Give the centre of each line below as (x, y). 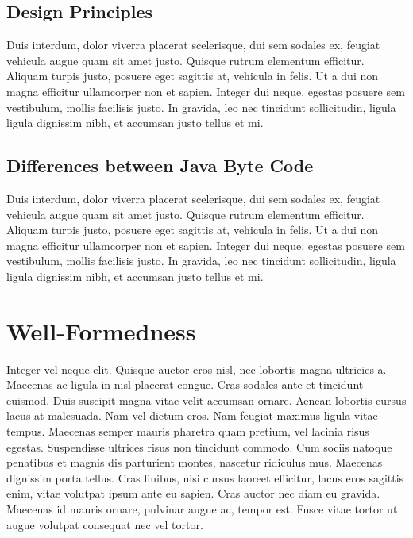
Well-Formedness (101, 330)
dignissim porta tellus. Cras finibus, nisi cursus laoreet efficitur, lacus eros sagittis (205, 477)
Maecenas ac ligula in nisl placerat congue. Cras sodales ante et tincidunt (185, 384)
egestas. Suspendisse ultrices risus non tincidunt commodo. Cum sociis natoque (199, 446)
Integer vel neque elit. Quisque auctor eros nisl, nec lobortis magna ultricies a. (197, 369)
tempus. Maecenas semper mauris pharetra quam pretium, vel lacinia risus (188, 431)
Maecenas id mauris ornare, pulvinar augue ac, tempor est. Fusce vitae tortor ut (202, 509)
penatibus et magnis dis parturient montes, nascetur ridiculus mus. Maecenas (195, 462)
